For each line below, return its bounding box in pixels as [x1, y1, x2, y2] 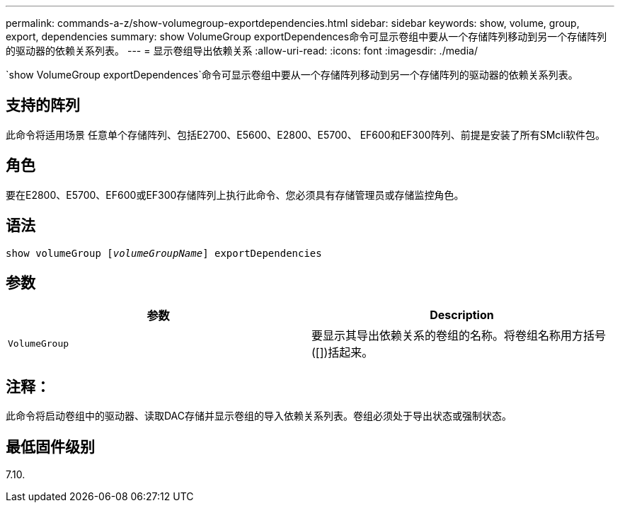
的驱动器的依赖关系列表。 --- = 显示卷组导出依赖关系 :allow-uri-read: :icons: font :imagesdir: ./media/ [6, 45, 478, 57]
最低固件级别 [6, 437, 95, 456]
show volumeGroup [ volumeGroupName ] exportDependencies [6, 247, 322, 259]
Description [430, 308, 494, 323]
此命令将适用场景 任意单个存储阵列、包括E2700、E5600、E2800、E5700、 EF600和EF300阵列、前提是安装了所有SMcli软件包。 [6, 128, 606, 141]
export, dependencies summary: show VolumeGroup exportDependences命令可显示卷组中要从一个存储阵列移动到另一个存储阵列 [6, 30, 607, 42]
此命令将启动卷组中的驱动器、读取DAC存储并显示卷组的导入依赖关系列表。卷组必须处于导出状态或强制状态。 [6, 410, 512, 422]
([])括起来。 [311, 345, 374, 360]
